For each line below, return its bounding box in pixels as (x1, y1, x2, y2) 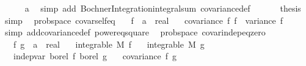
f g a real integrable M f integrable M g (13, 37, 205, 50)
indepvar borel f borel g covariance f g (13, 50, 177, 62)
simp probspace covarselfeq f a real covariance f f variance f (4, 13, 283, 26)
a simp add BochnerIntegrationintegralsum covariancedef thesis (24, 2, 301, 14)
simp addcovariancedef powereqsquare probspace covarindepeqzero (4, 26, 266, 38)
